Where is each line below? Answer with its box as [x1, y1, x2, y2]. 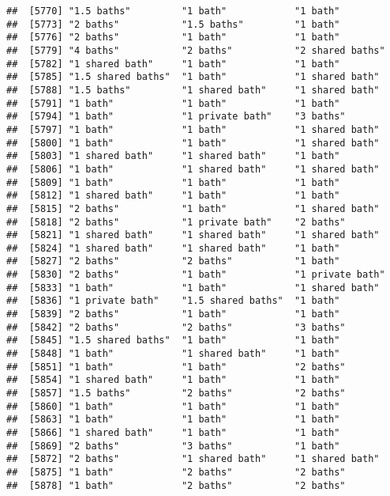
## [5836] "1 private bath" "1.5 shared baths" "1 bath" [6, 295, 340, 307]
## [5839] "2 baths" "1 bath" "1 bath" [6, 309, 340, 320]
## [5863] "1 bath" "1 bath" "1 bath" [6, 414, 340, 426]
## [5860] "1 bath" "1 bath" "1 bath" [6, 400, 340, 412]
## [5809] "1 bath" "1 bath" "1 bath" [6, 176, 340, 188]
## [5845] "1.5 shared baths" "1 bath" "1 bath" [6, 335, 340, 346]
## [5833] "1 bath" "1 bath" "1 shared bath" [6, 282, 380, 293]
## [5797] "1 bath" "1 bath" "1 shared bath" [6, 123, 380, 135]
